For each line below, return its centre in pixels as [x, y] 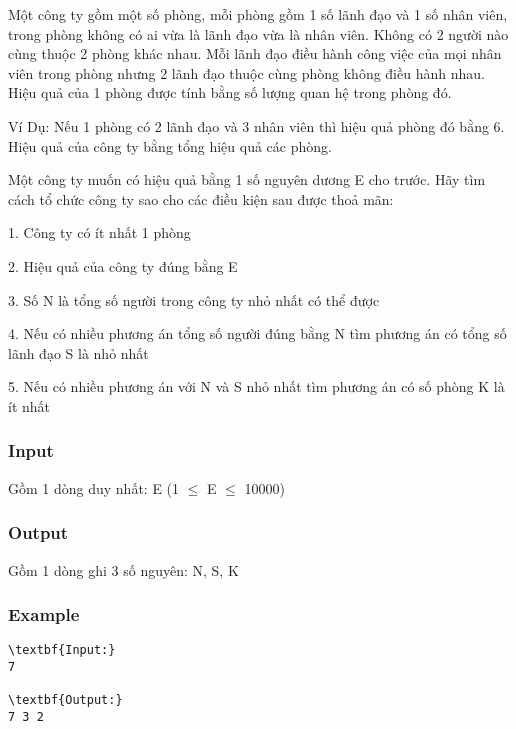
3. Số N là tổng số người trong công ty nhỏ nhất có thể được [194, 299]
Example [44, 614]
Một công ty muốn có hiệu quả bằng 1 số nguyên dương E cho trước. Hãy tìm [247, 179]
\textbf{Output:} [65, 700]
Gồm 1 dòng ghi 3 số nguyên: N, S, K [123, 569]
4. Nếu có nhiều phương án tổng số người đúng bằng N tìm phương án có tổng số [257, 333]
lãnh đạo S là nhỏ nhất [78, 352]
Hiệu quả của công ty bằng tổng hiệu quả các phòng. [170, 145]
